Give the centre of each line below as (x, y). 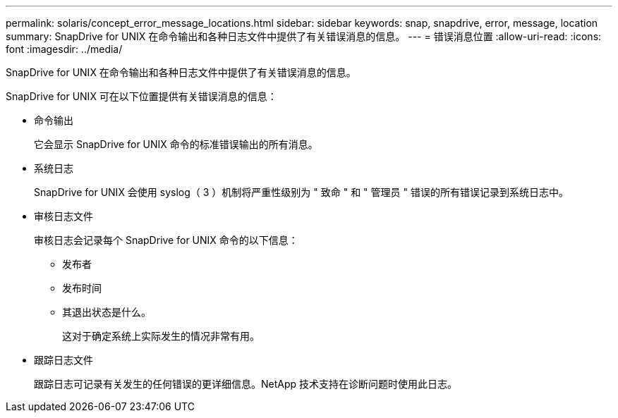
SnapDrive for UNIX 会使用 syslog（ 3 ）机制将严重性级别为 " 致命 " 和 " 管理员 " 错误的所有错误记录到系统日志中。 (301, 192)
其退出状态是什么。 (107, 312)
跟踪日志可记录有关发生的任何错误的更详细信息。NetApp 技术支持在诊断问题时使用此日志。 (246, 384)
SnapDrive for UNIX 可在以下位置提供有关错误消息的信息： (141, 96)
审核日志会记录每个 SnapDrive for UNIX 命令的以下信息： (166, 240)
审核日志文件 (63, 216)
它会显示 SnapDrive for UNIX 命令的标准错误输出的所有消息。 (176, 144)
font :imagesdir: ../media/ (64, 49)
